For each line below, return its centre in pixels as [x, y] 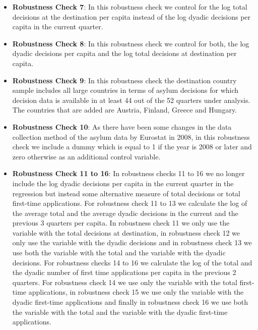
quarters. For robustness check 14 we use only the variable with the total [125, 282]
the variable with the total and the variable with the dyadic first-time [120, 312]
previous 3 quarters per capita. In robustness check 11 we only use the [121, 223]
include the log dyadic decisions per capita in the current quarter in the [123, 183]
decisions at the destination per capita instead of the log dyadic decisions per [132, 16]
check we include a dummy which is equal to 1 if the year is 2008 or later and [132, 147]
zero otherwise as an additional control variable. [86, 156]
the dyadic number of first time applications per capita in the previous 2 [124, 272]
